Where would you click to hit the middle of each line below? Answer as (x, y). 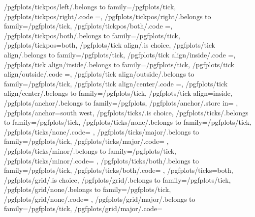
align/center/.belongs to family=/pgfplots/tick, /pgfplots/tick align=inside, (118, 93)
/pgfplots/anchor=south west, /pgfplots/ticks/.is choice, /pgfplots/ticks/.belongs (126, 112)
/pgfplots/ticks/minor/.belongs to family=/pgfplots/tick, (90, 150)
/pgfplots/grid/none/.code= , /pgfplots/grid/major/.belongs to (100, 199)
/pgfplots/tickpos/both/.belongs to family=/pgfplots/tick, (92, 35)
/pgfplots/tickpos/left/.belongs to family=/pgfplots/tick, (90, 6)
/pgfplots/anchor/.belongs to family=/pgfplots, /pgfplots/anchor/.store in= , (121, 102)
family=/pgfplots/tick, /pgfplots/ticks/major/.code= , (86, 141)
